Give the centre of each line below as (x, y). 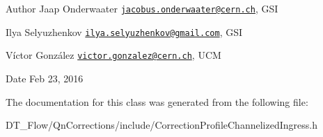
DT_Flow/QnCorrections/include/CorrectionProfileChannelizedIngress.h (161, 125)
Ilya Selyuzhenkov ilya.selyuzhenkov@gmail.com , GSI (124, 31)
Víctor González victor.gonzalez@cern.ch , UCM (113, 55)
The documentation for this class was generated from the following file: (157, 101)
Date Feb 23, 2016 (45, 78)
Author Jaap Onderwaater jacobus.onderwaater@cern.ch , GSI (142, 8)
